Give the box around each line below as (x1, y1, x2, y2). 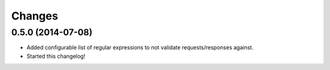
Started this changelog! (26, 52, 86, 60)
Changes (11, 9, 58, 23)
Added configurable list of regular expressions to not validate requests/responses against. (26, 44, 254, 51)
